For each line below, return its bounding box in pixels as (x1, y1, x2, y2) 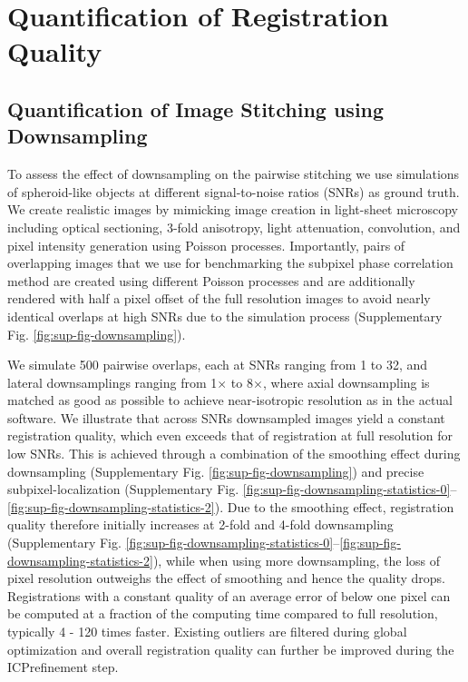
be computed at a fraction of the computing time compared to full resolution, (7, 604, 438, 623)
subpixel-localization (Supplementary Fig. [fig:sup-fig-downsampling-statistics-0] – (7, 479, 457, 499)
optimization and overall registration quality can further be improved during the (7, 639, 454, 658)
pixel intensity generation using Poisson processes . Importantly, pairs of (7, 235, 405, 254)
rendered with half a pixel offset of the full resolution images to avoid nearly (7, 289, 431, 308)
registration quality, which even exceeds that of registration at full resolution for (7, 426, 453, 445)
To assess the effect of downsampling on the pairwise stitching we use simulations (7, 164, 460, 183)
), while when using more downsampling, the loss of (152, 550, 441, 569)
